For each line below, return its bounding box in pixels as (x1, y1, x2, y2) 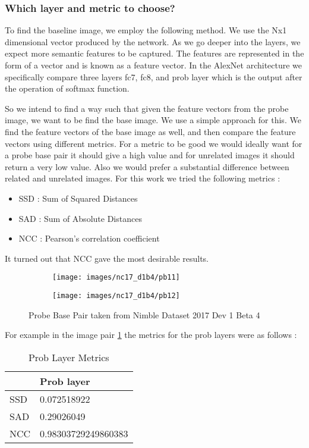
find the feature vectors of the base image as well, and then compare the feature (5, 125, 296, 137)
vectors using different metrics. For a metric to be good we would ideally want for (5, 137, 302, 149)
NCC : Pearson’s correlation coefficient (18, 232, 160, 245)
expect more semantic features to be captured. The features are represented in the (5, 47, 304, 59)
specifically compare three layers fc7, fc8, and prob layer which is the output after (5, 70, 302, 83)
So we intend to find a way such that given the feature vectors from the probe (5, 102, 289, 114)
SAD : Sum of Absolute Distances (18, 212, 142, 224)
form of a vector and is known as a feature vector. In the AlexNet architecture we (5, 59, 302, 71)
